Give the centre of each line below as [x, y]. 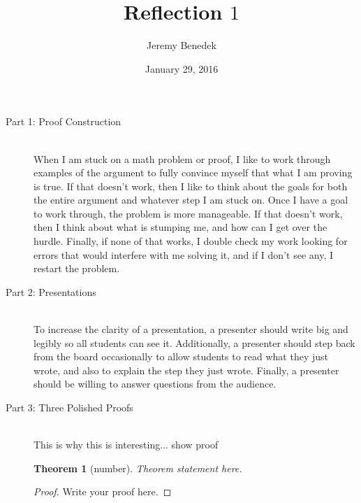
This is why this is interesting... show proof [126, 445]
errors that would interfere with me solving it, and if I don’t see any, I [183, 254]
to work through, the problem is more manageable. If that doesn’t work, [188, 213]
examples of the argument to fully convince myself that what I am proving [193, 172]
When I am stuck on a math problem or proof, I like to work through [182, 158]
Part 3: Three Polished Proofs [69, 407]
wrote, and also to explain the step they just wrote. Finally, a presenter [186, 370]
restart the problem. [77, 268]
